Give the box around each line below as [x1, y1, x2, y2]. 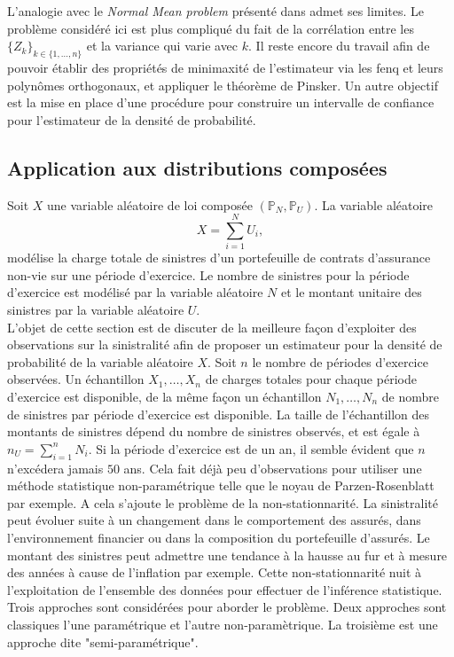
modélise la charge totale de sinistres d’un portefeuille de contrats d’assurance [7, 248, 431, 267]
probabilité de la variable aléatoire [7, 352, 193, 371]
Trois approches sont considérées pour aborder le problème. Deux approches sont [7, 598, 447, 616]
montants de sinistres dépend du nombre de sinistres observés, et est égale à [7, 422, 420, 441]
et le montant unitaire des [281, 283, 422, 301]
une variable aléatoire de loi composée [47, 195, 253, 214]
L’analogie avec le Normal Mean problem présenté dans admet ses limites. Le [7, 2, 425, 20]
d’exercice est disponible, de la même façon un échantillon [7, 387, 322, 406]
